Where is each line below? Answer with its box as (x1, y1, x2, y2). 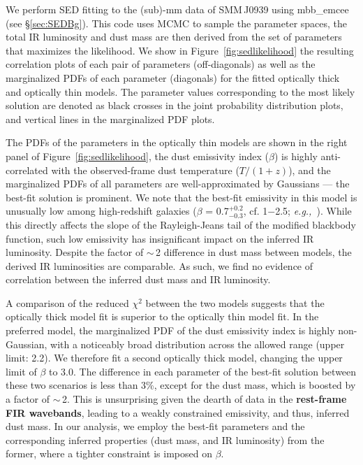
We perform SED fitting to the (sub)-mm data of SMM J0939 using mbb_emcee (6, 2, 349, 16)
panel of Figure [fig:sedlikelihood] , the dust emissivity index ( (6, 148, 269, 163)
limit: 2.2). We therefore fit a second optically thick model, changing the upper (6, 350, 343, 365)
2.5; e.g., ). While (275, 203, 352, 218)
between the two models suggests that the (145, 295, 325, 310)
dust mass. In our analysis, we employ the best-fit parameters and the (6, 419, 305, 434)
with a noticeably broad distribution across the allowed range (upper (50, 336, 345, 351)
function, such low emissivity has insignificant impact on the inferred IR (6, 231, 314, 245)
